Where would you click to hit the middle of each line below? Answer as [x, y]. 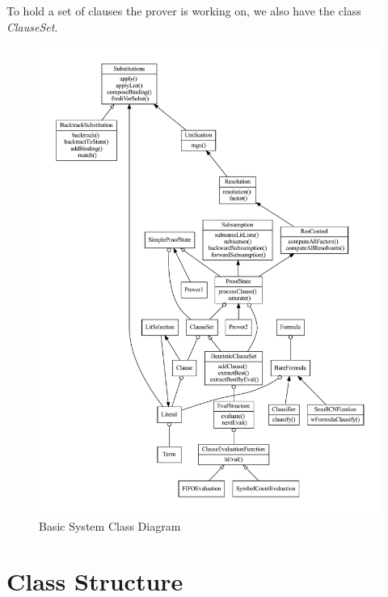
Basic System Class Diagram [110, 525]
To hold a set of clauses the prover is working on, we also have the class [184, 11]
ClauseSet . [32, 26]
